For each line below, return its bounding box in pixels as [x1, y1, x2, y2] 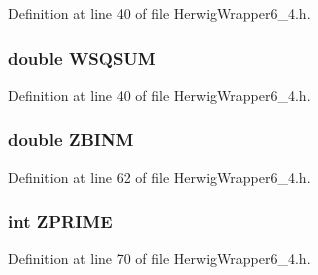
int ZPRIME [8, 209, 113, 234]
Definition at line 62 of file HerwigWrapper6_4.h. [8, 166, 311, 187]
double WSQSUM [8, 45, 156, 70]
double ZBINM [8, 127, 134, 152]
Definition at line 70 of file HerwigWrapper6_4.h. [8, 248, 311, 269]
